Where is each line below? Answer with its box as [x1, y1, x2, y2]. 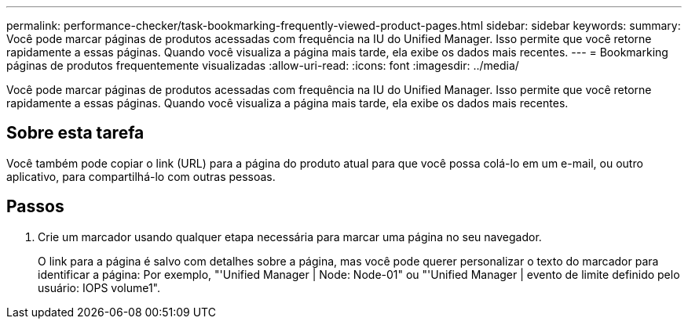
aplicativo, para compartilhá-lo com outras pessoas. [6, 169, 276, 183]
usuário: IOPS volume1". [38, 280, 161, 294]
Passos [6, 197, 64, 217]
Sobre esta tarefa [6, 123, 145, 143]
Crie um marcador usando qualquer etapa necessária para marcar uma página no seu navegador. [38, 229, 542, 244]
